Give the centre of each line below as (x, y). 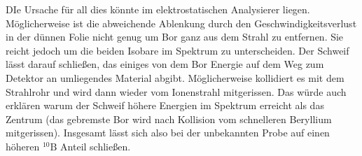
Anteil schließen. (96, 146)
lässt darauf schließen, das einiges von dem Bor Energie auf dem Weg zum (165, 64)
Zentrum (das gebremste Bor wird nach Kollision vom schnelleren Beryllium (169, 119)
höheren (23, 146)
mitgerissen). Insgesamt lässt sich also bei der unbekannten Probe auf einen (168, 133)
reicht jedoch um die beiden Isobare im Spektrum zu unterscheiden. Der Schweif (177, 50)
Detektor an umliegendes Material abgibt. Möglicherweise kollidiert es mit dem (175, 77)
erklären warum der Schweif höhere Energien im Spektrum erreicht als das (165, 105)
